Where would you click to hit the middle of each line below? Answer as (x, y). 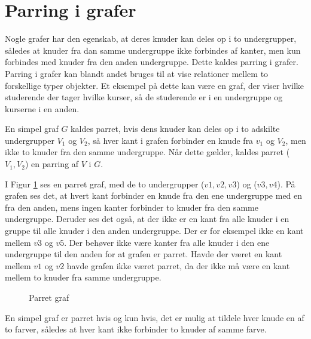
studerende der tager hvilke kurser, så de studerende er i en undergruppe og (144, 97)
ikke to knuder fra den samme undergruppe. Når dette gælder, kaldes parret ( (147, 152)
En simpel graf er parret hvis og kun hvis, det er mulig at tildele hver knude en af (155, 317)
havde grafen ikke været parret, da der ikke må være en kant (178, 265)
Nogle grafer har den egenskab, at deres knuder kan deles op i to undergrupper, (151, 38)
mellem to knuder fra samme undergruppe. (83, 277)
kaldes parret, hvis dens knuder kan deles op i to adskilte (175, 129)
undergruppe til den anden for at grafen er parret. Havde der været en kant (144, 254)
